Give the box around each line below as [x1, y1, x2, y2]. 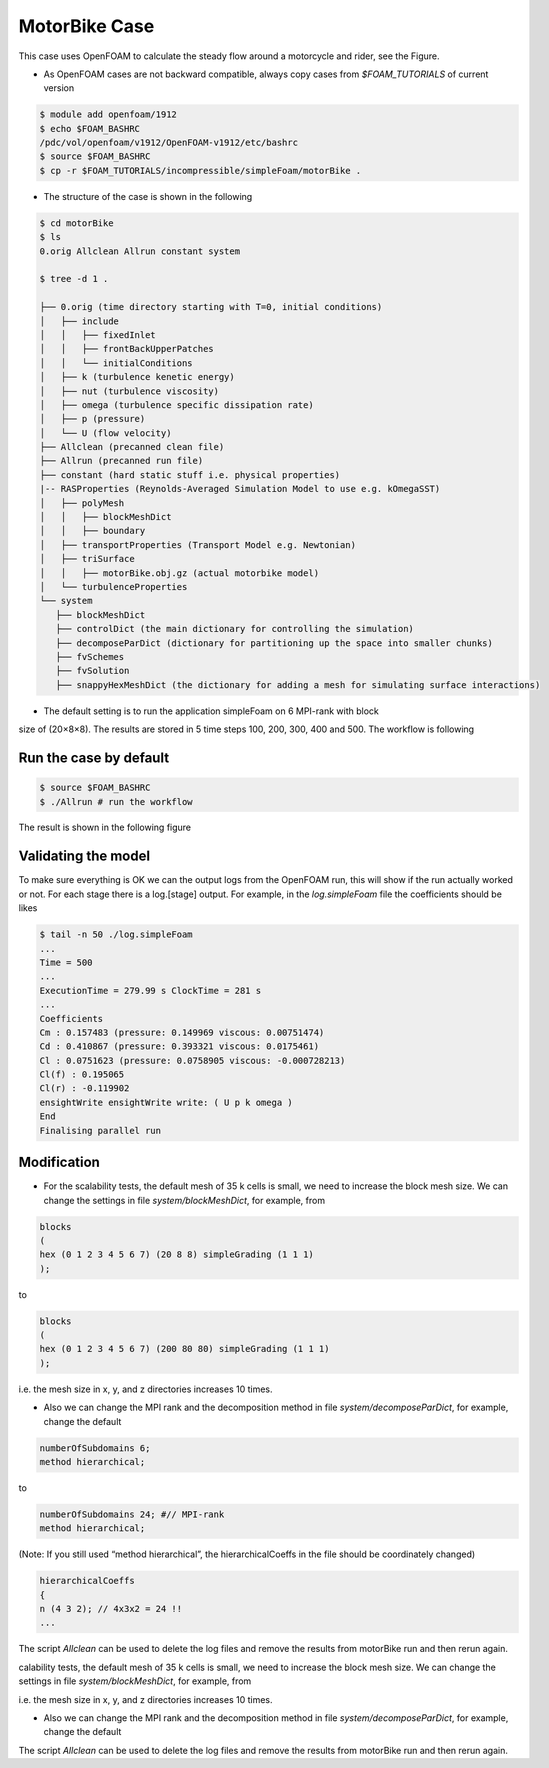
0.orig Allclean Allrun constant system [39, 245, 240, 257]
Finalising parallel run [39, 1125, 162, 1136]
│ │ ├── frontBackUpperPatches [39, 343, 214, 355]
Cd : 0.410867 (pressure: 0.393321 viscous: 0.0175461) [39, 1041, 320, 1052]
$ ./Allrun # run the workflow [39, 796, 194, 807]
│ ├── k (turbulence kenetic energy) [39, 371, 235, 383]
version [43, 82, 75, 94]
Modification [18, 1154, 100, 1171]
